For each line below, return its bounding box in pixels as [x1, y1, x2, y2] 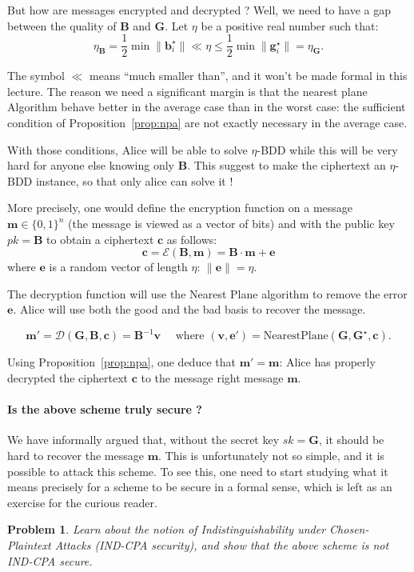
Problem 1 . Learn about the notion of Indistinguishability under [7, 521, 326, 538]
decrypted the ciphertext [7, 370, 128, 386]
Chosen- [329, 521, 369, 538]
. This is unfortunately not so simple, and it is [158, 447, 384, 464]
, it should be [318, 431, 384, 448]
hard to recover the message [7, 447, 144, 464]
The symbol [7, 67, 66, 84]
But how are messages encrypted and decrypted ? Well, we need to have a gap [7, 2, 391, 18]
